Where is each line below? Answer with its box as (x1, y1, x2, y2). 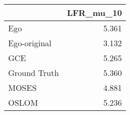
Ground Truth (8, 67, 59, 79)
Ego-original (8, 37, 51, 49)
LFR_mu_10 (67, 7, 122, 18)
